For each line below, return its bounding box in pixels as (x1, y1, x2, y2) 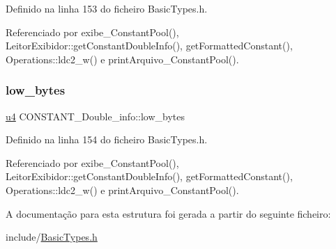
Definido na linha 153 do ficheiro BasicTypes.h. (6, 1, 208, 15)
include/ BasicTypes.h (6, 230, 98, 244)
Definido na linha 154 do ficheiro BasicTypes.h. (6, 132, 208, 147)
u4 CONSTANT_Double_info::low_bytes (6, 109, 185, 123)
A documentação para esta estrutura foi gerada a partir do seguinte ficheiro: (6, 206, 331, 220)
